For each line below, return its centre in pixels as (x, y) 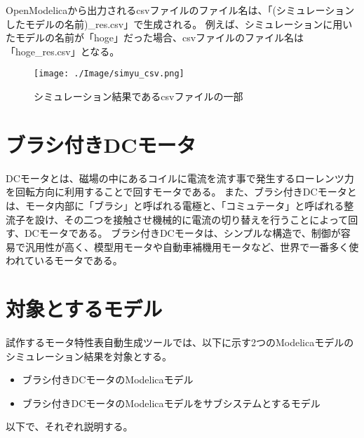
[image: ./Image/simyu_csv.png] (109, 74)
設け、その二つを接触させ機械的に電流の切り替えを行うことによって (191, 219)
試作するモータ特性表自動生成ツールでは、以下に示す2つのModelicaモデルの (180, 342)
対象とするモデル (84, 309)
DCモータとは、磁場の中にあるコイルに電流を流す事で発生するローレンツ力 (180, 178)
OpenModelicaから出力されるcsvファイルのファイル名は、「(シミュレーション (180, 10)
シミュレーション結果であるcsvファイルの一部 (139, 96)
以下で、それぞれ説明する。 (69, 426)
